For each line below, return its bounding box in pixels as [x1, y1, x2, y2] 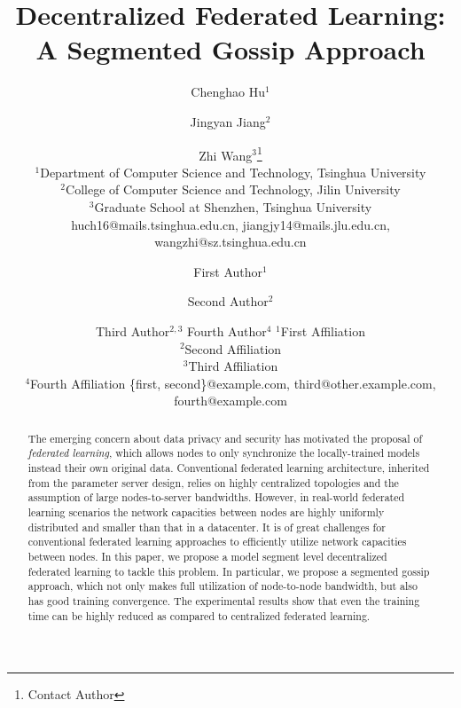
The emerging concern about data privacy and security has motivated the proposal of [27, 430, 423, 445]
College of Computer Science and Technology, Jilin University [66, 180, 401, 199]
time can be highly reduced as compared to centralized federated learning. [27, 608, 371, 623]
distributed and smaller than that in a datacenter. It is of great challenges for [27, 519, 386, 534]
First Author [193, 262, 263, 280]
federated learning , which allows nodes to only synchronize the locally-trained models [27, 445, 420, 460]
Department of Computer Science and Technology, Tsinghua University [40, 162, 426, 181]
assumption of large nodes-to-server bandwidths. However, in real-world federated [27, 490, 405, 505]
